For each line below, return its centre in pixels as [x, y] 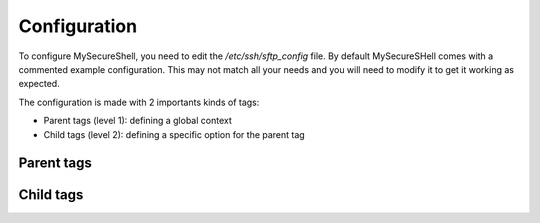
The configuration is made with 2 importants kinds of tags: [139, 102]
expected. [39, 84]
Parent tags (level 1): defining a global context [137, 121]
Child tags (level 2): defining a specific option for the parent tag [174, 134]
